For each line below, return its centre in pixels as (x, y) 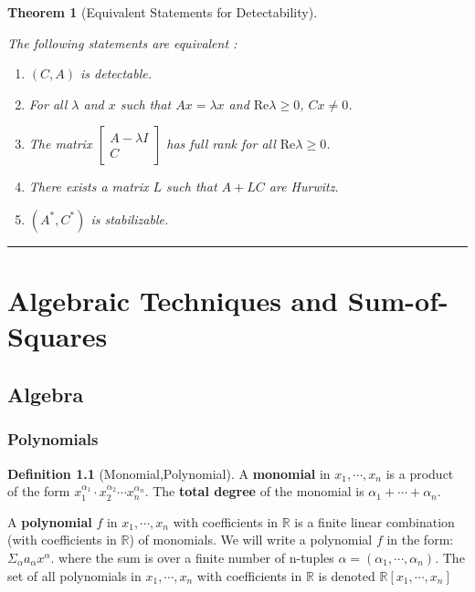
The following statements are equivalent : (122, 42)
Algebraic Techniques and (173, 301)
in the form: (420, 540)
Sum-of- (398, 301)
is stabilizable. (130, 218)
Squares (58, 336)
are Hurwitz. (304, 187)
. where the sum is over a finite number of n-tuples (192, 557)
